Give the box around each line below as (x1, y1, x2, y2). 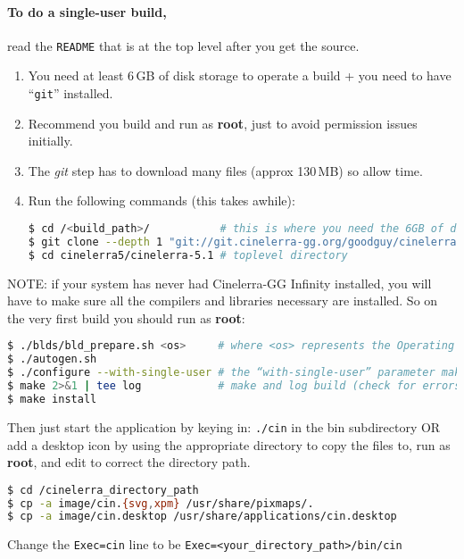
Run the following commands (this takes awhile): (28, 191, 295, 210)
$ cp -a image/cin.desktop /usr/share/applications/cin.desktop (7, 510, 397, 523)
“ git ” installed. (28, 84, 113, 103)
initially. (28, 131, 73, 150)
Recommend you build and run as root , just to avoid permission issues (28, 113, 418, 132)
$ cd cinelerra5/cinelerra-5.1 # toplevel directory (28, 248, 348, 262)
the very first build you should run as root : (7, 308, 245, 327)
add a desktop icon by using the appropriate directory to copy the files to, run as (7, 435, 451, 454)
